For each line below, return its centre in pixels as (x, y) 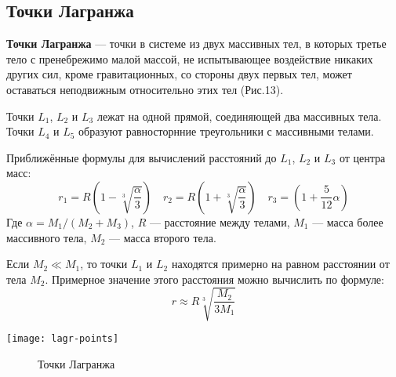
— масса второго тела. (163, 237)
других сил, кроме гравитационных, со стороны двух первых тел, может (179, 74)
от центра (362, 157)
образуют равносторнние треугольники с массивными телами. (226, 131)
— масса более (348, 221)
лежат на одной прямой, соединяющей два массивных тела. (239, 116)
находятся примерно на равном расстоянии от (280, 264)
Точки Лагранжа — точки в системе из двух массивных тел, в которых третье (196, 43)
